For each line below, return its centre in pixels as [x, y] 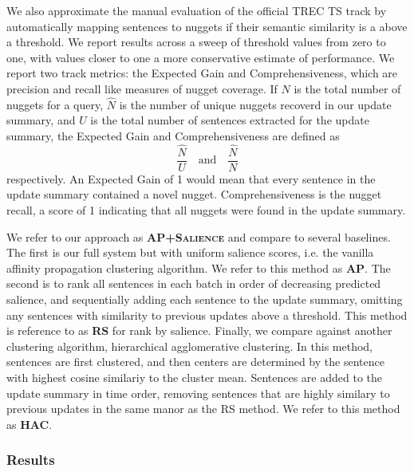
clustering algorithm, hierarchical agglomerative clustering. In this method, [189, 346]
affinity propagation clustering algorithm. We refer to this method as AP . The [199, 267]
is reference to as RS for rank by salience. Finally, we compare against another [199, 330]
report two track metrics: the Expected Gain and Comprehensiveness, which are [202, 73]
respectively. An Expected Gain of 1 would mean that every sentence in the [191, 178]
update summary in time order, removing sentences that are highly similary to [198, 393]
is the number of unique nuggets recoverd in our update [255, 104]
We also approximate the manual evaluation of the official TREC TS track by [197, 10]
